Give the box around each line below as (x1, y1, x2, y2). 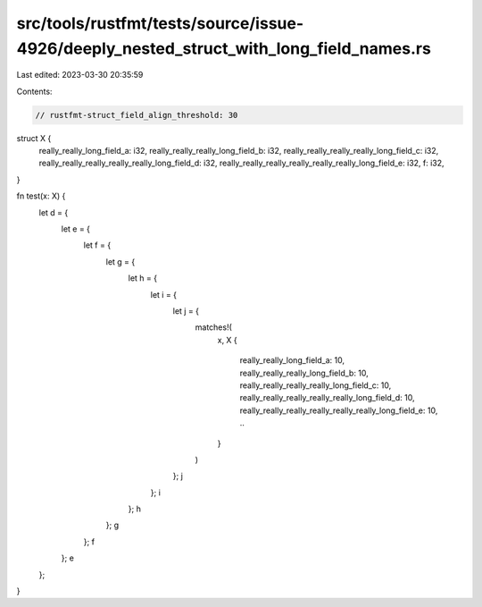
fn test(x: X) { (16, 190, 66, 201)
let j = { (172, 306, 200, 316)
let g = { (105, 256, 136, 267)
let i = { (150, 289, 178, 299)
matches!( (195, 322, 232, 333)
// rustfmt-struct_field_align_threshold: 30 (35, 110, 238, 120)
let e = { (61, 223, 91, 234)
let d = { (38, 207, 69, 218)
